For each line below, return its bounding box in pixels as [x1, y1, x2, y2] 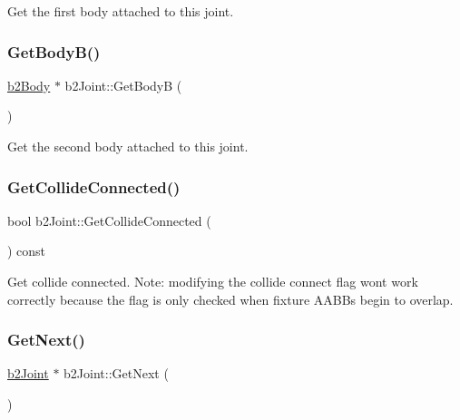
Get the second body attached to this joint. [7, 137, 249, 155]
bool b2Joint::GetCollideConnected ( [7, 210, 211, 230]
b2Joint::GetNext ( [64, 364, 169, 383]
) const [7, 241, 46, 260]
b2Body [7, 75, 51, 94]
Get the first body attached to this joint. [7, 2, 234, 20]
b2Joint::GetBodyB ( [64, 75, 182, 94]
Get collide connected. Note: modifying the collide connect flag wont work [7, 272, 418, 290]
